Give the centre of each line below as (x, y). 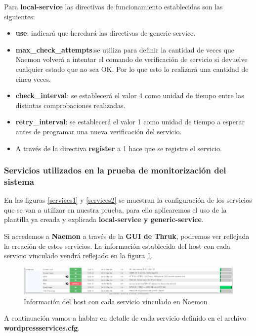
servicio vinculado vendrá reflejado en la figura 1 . (78, 255)
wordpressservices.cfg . (42, 327)
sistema (19, 181)
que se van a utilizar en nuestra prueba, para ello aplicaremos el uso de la (115, 209)
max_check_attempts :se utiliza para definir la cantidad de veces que (125, 49)
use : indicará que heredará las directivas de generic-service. (106, 33)
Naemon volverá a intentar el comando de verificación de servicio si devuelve (131, 59)
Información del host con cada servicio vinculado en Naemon (116, 301)
